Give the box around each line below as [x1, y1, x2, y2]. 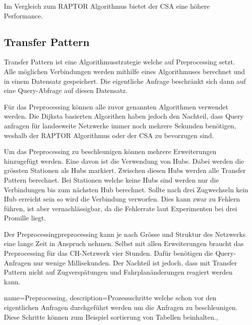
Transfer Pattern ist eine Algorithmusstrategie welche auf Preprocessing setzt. [4, 57, 235, 67]
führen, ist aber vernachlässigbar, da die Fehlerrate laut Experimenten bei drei [4, 203, 237, 213]
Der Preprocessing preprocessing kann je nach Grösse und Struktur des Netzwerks [4, 229, 246, 239]
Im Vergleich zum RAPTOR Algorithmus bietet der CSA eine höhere [4, 1, 210, 11]
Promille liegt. [4, 213, 46, 223]
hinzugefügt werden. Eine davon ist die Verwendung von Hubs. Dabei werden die [4, 155, 244, 166]
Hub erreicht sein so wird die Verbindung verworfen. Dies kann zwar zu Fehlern [4, 194, 240, 204]
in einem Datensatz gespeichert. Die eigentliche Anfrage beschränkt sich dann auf [4, 76, 246, 86]
